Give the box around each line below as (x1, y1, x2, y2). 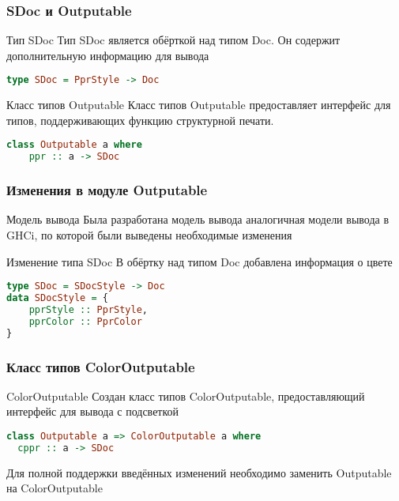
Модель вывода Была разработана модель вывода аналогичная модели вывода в (6, 211, 390, 228)
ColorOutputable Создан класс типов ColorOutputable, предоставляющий (6, 387, 365, 404)
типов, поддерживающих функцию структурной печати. (6, 111, 274, 128)
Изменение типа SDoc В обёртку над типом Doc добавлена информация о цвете (6, 253, 393, 269)
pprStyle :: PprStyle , (28, 303, 149, 315)
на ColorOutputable (6, 480, 103, 496)
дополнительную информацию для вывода (6, 47, 209, 63)
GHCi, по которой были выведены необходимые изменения (6, 227, 292, 243)
